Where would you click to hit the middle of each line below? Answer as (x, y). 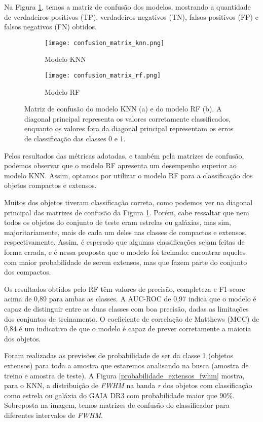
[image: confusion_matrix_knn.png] (105, 43)
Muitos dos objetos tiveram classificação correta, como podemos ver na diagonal (128, 202)
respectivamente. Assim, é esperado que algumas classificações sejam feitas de (124, 242)
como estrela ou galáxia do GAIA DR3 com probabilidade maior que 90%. (119, 395)
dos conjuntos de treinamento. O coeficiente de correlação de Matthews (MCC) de (132, 318)
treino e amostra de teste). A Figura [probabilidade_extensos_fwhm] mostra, (124, 375)
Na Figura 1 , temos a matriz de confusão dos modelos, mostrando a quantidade (127, 7)
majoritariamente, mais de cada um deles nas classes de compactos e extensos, (125, 232)
